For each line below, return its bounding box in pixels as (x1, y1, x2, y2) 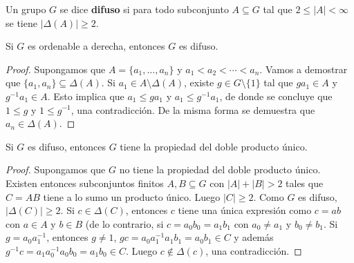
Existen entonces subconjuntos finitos (6, 175, 164, 190)
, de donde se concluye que (219, 88, 333, 103)
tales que (286, 175, 324, 190)
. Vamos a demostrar (259, 61, 348, 76)
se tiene (6, 15, 37, 30)
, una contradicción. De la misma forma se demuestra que (71, 102, 315, 117)
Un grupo (6, 2, 46, 16)
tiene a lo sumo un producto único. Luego (43, 189, 221, 204)
